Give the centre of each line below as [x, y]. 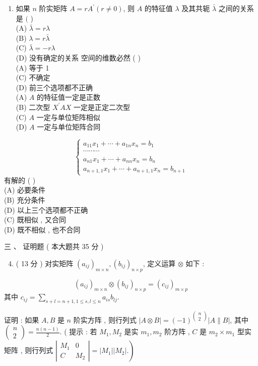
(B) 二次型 [33, 107]
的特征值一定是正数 [69, 97]
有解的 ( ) [20, 180]
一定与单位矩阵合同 [69, 127]
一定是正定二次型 [102, 107]
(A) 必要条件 [25, 190]
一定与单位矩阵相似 [68, 117]
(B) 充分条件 [25, 199]
